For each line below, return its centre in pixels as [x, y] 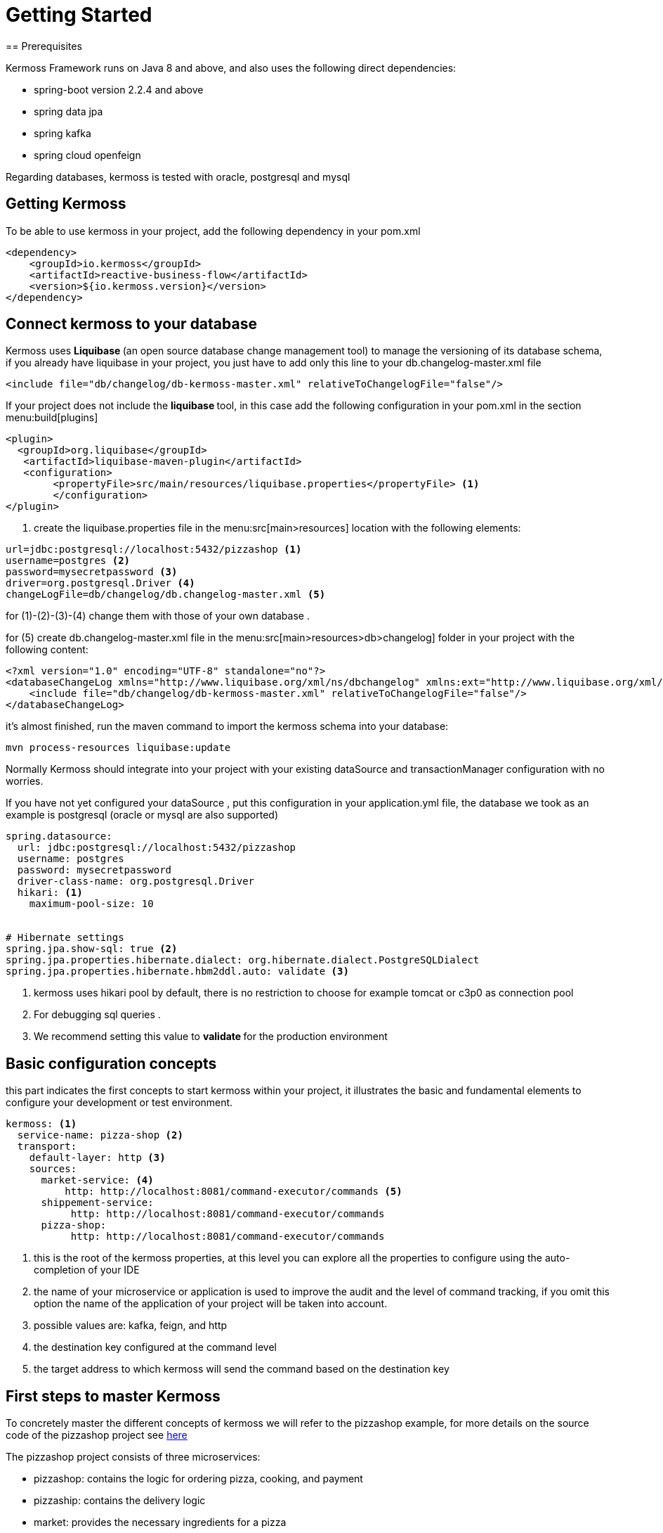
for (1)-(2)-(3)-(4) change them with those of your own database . [158, 616]
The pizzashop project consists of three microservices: [133, 1457]
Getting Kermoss [66, 204]
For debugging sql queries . [97, 1015]
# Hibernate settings [65, 938]
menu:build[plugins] [52, 418]
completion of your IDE [87, 1270]
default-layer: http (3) [97, 1158]
